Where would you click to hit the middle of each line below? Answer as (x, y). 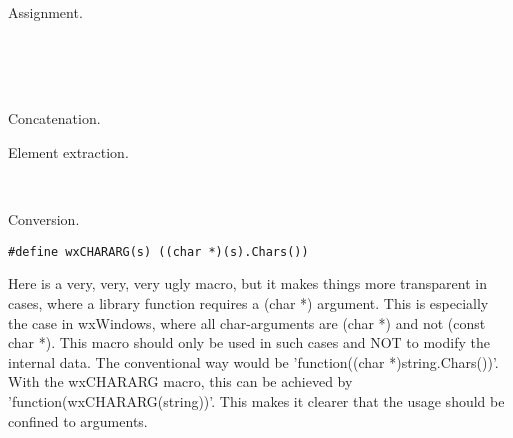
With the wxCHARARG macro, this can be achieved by (180, 381)
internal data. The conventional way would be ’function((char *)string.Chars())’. (253, 361)
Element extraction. (68, 151)
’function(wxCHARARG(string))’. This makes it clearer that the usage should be (256, 400)
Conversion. (44, 219)
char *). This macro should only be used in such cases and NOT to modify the (249, 342)
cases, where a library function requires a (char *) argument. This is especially (248, 303)
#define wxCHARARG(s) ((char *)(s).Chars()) (158, 251)
